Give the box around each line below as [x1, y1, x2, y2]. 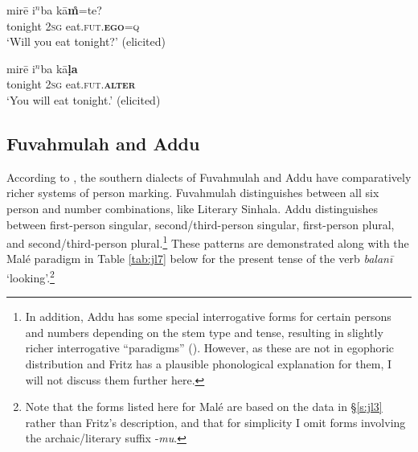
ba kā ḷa [40, 60, 78, 76]
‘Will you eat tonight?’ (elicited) [6, 33, 166, 50]
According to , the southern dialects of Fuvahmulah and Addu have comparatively [6, 168, 412, 185]
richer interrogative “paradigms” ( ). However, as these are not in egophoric [25, 339, 395, 356]
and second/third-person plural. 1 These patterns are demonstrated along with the [6, 232, 409, 251]
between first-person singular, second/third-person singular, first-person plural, [6, 216, 395, 232]
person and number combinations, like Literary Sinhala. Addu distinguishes [6, 199, 379, 216]
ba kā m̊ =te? [40, 2, 102, 18]
